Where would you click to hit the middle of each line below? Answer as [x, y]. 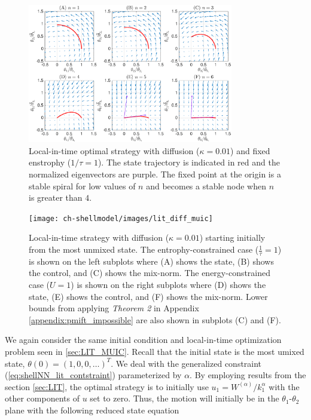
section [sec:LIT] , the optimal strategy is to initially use [107, 386]
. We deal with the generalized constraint [186, 363]
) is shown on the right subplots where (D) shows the [168, 285]
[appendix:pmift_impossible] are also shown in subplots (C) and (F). [155, 319]
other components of [42, 398]
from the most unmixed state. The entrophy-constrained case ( [144, 249]
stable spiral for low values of [82, 186]
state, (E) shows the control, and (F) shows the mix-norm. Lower [148, 296]
